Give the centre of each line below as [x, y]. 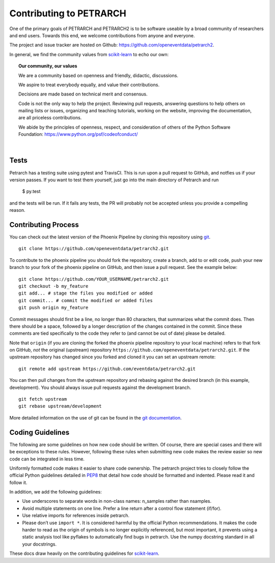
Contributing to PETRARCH [68, 13]
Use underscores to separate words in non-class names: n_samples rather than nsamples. [117, 501]
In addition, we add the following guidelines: [56, 492]
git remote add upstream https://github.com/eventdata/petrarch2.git [107, 369]
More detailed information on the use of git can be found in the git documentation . [95, 418]
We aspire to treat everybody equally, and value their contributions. [89, 85]
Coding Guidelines [39, 432]
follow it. [18, 482]
